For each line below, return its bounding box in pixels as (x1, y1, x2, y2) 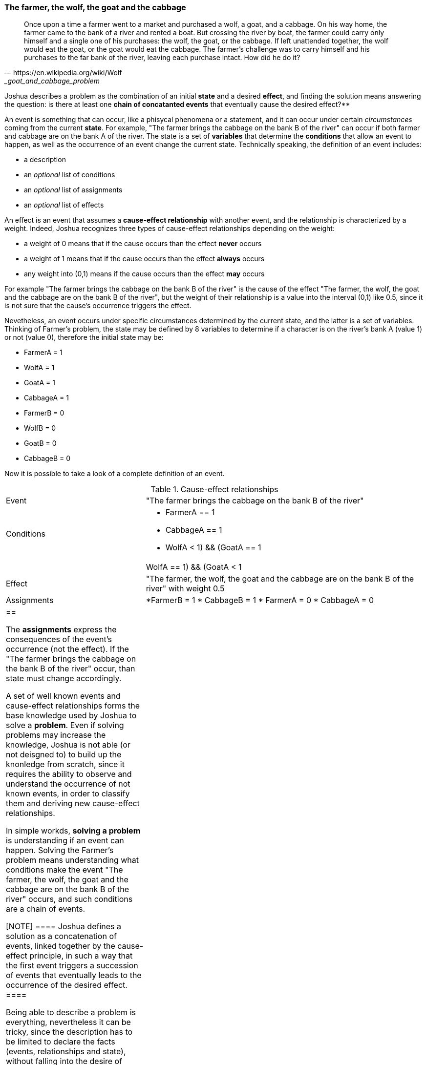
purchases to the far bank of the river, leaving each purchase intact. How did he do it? (24, 53, 300, 62)
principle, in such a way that (29, 951, 133, 961)
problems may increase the (6, 730, 106, 740)
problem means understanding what (6, 855, 139, 865)
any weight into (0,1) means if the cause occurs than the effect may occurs (24, 270, 265, 278)
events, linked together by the (6, 941, 115, 951)
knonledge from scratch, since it (6, 759, 125, 770)
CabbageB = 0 (24, 454, 71, 463)
